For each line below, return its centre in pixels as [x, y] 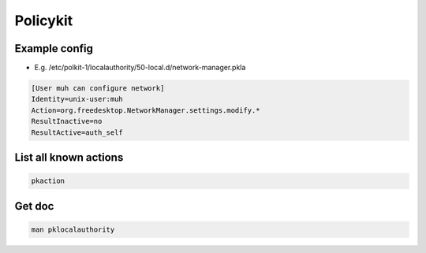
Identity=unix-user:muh [77, 99]
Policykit [44, 20]
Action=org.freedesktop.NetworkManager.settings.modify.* [146, 110]
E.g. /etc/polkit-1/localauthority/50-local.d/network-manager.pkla [140, 68]
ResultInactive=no [67, 121]
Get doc [34, 206]
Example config [54, 48]
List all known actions [69, 158]
